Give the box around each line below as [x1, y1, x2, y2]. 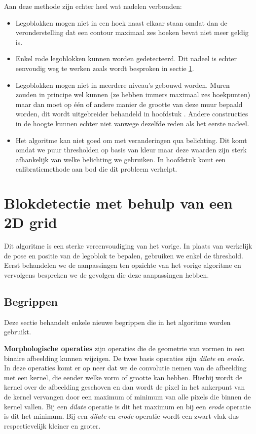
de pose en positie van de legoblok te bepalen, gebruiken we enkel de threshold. [4, 250, 243, 260]
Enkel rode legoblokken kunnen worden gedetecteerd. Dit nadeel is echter [15, 53, 237, 64]
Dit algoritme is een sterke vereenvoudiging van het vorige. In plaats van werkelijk [4, 241, 253, 251]
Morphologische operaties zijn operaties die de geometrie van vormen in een [4, 343, 245, 353]
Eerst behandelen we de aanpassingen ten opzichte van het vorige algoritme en [4, 260, 241, 270]
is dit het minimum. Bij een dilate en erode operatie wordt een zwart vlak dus [4, 411, 239, 421]
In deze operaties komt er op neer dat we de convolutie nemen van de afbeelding [4, 362, 247, 373]
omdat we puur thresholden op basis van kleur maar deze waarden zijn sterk [15, 145, 247, 155]
